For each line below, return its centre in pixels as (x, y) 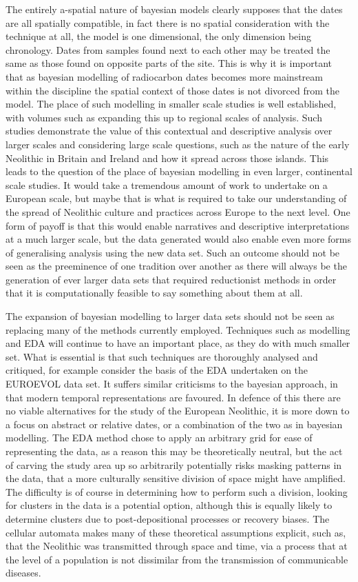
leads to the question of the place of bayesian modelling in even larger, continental (179, 171)
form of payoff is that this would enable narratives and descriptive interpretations (178, 225)
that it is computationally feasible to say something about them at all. (154, 293)
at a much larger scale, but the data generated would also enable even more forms (179, 239)
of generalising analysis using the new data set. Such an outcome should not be (173, 252)
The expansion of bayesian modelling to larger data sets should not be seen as (170, 316)
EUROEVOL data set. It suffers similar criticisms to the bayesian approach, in (172, 384)
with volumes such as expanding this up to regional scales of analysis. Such (164, 117)
